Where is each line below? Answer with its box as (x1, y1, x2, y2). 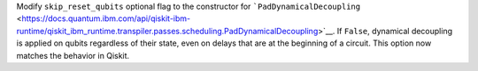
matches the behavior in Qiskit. (16, 50, 130, 60)
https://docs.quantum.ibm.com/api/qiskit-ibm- (21, 13, 190, 24)
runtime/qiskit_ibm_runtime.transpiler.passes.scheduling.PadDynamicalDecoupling (16, 25, 319, 36)
